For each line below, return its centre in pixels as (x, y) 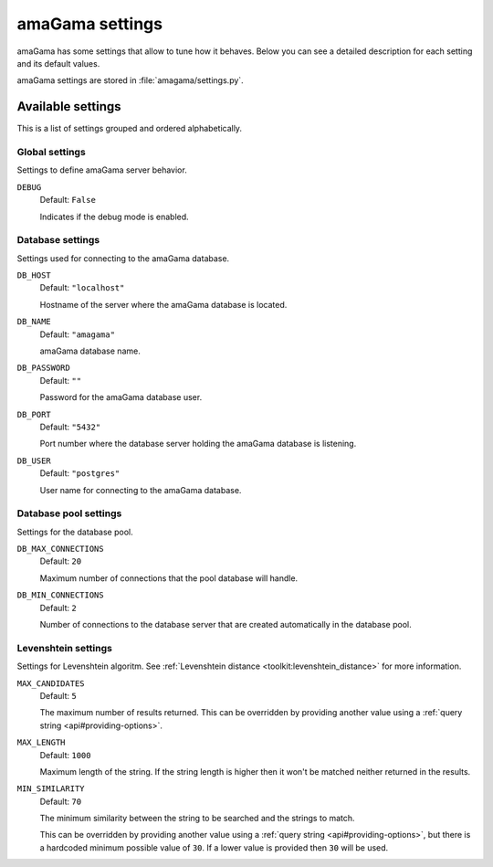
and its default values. (58, 63)
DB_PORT (34, 414)
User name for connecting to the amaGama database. (141, 490)
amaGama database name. (90, 351)
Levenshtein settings (65, 648)
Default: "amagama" (78, 334)
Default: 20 (61, 561)
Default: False (68, 200)
